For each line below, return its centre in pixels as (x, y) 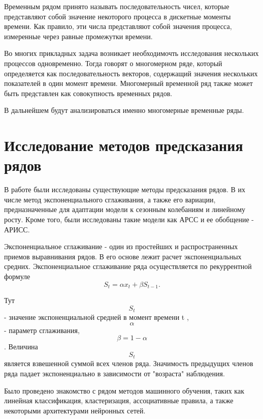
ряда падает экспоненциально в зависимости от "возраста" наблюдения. (114, 373)
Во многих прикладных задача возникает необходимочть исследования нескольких (131, 53)
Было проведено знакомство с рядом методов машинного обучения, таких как (124, 390)
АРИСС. (17, 229)
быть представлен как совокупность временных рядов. (88, 93)
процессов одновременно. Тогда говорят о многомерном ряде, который (113, 63)
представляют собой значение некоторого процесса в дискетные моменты (118, 16)
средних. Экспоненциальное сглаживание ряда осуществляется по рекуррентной (128, 266)
